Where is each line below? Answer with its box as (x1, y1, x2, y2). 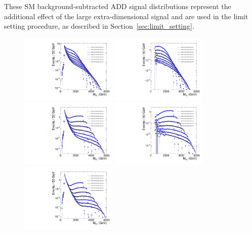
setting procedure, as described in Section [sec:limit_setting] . (4, 21, 194, 31)
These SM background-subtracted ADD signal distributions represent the (4, 1, 231, 11)
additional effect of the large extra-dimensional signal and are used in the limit (4, 11, 248, 21)
